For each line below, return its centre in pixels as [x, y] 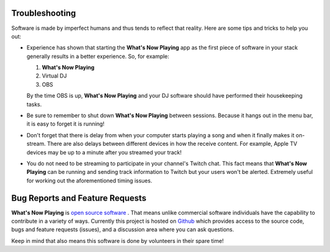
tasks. [34, 104]
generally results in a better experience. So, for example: [98, 56]
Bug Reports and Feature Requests [79, 198]
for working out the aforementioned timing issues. [90, 181]
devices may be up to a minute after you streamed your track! [104, 152]
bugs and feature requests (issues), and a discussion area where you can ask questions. [123, 229]
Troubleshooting [44, 13]
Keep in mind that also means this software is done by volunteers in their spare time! [118, 240]
